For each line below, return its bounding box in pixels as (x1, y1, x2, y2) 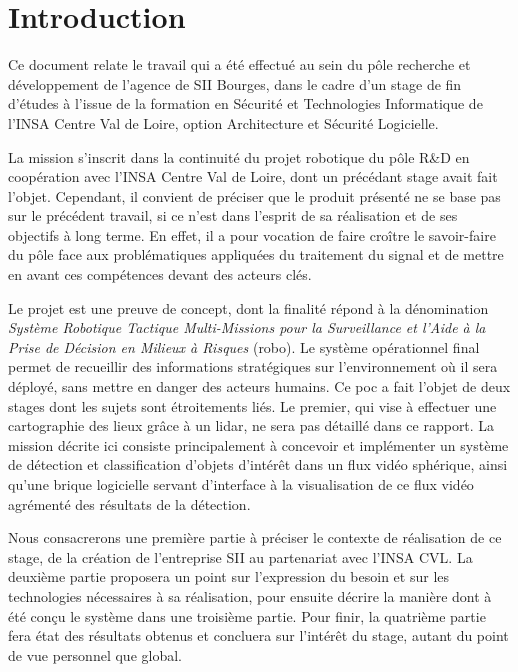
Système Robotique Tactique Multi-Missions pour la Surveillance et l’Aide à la (8, 317, 486, 338)
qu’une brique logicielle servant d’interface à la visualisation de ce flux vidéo (8, 474, 474, 494)
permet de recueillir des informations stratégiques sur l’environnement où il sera (8, 356, 498, 377)
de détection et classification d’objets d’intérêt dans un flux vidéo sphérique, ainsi (8, 454, 508, 475)
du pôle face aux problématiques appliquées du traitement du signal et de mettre (8, 244, 504, 265)
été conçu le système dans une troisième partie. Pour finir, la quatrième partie (8, 605, 486, 626)
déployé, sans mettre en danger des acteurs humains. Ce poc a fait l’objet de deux (8, 376, 511, 397)
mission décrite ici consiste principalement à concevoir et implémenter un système (8, 434, 509, 455)
